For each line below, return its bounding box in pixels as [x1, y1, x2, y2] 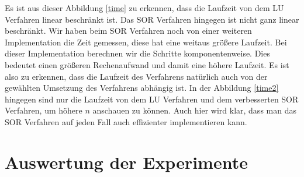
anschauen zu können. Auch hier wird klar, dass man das [92, 104, 296, 116]
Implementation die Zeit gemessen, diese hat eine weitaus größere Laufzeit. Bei [5, 36, 287, 48]
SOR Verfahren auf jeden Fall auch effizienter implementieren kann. [5, 115, 247, 128]
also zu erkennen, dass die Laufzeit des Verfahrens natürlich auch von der [5, 70, 268, 82]
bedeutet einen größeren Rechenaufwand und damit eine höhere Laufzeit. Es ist [5, 58, 289, 70]
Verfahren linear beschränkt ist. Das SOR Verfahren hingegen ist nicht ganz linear [5, 13, 299, 25]
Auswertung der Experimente [5, 150, 248, 174]
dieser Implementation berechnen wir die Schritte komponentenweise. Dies [5, 47, 270, 59]
